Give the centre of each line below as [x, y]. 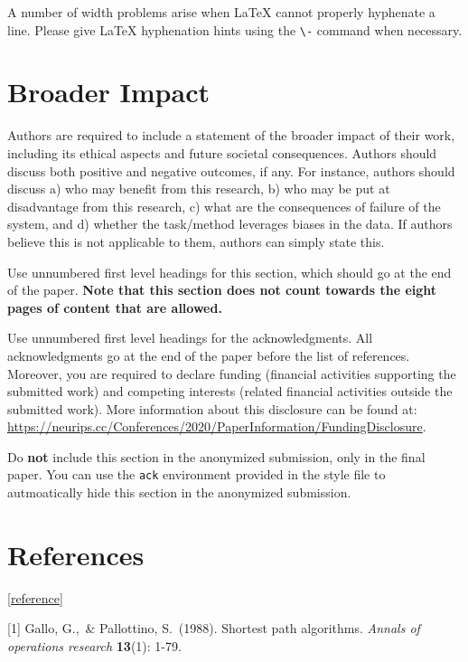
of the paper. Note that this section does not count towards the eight [222, 290]
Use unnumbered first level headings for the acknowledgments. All [190, 338]
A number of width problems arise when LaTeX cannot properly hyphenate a [221, 12]
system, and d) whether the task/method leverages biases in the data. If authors [230, 224]
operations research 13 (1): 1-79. [94, 646]
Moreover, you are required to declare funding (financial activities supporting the [232, 373]
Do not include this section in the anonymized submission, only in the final [216, 456]
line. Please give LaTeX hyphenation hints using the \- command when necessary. [235, 29]
